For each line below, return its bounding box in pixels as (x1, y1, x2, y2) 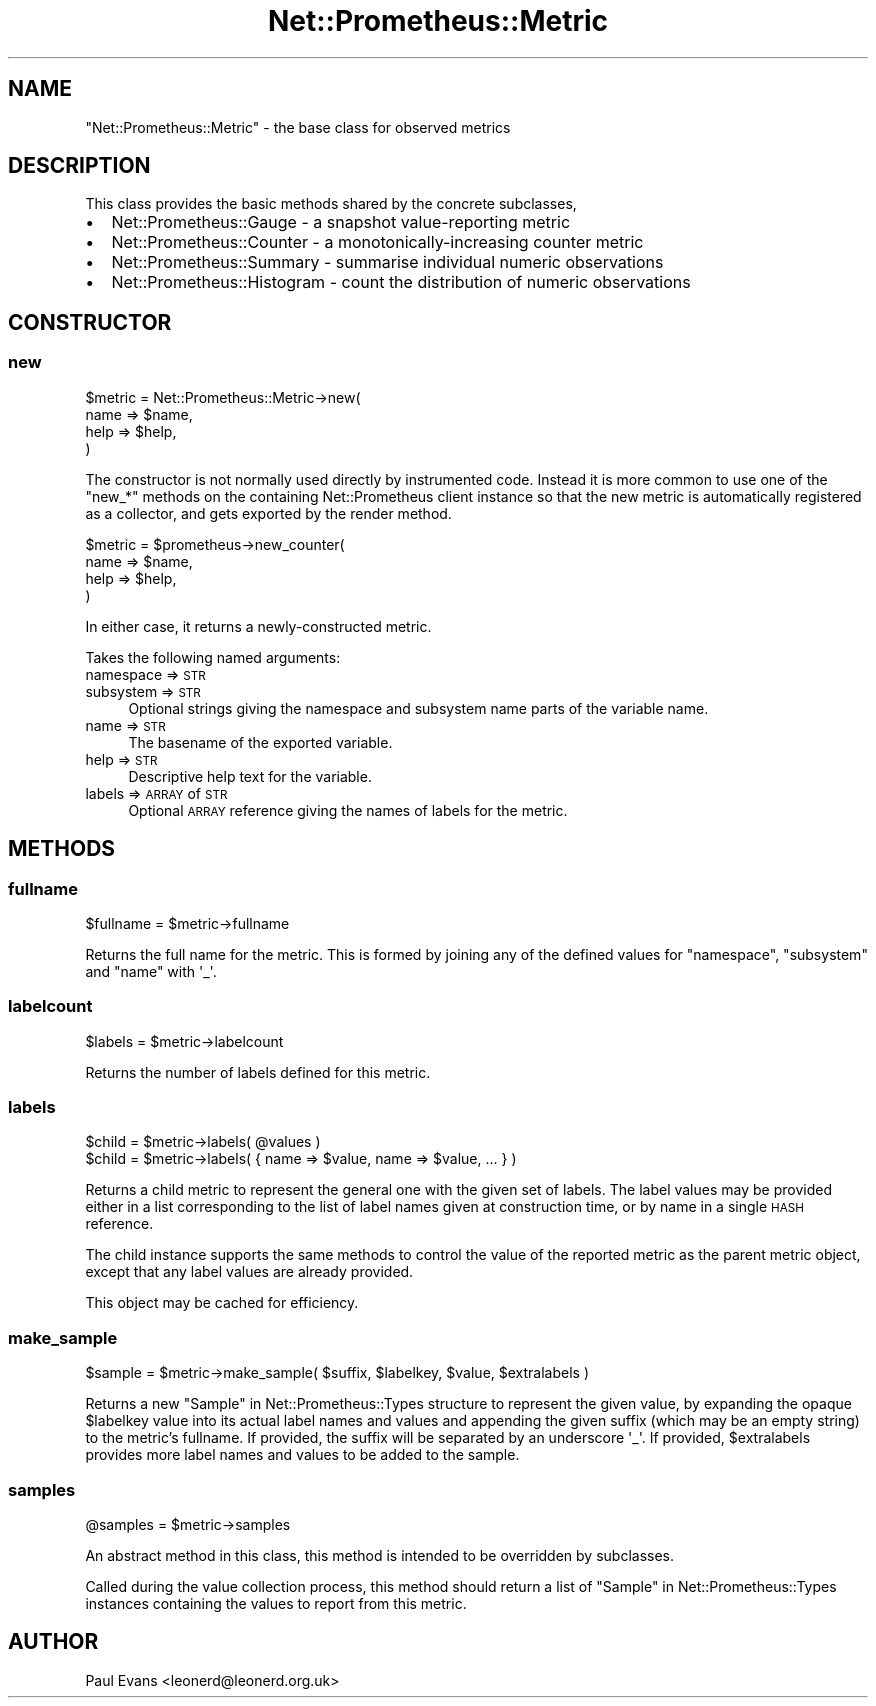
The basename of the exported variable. (128, 733, 393, 751)
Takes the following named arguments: (85, 648, 341, 666)
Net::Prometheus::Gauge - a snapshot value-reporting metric (111, 212, 571, 233)
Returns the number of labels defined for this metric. (85, 1063, 431, 1081)
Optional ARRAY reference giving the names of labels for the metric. (128, 801, 568, 819)
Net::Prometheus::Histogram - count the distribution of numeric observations (111, 272, 691, 293)
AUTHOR (8, 1629, 99, 1655)
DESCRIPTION (8, 153, 151, 179)
